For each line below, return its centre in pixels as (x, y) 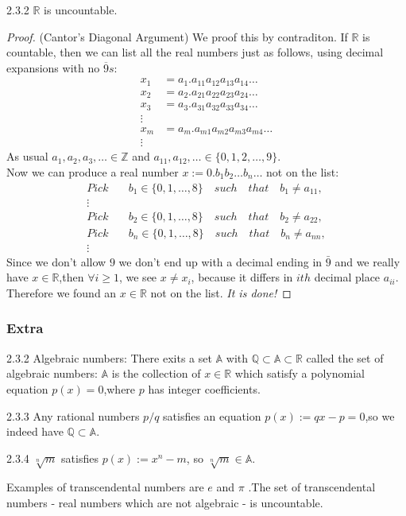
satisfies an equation (212, 415)
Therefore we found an (62, 292)
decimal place (347, 277)
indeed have (35, 431)
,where (120, 388)
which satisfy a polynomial (300, 373)
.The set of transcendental (312, 487)
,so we (380, 415)
